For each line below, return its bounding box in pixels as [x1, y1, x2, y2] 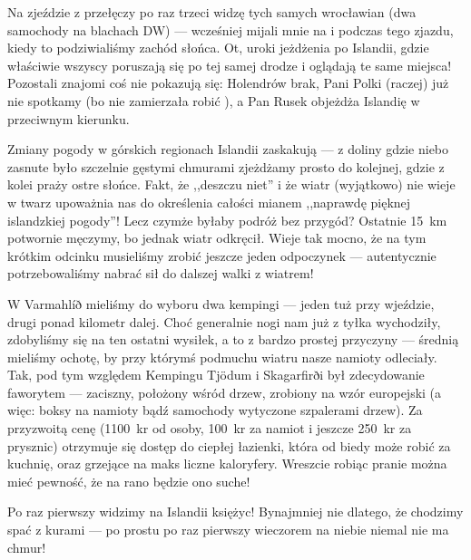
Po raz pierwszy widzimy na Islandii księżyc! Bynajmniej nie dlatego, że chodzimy [7, 502, 464, 521]
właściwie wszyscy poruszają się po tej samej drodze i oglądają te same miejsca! [7, 55, 452, 74]
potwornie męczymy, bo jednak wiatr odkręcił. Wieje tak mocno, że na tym [7, 228, 427, 247]
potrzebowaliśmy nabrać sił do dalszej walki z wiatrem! [7, 264, 314, 283]
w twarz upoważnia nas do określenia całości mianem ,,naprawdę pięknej [7, 192, 411, 211]
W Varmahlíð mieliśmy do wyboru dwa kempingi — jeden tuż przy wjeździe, [7, 294, 435, 313]
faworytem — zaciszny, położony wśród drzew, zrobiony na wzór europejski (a [7, 382, 442, 401]
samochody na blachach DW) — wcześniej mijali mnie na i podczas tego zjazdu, [7, 20, 454, 39]
